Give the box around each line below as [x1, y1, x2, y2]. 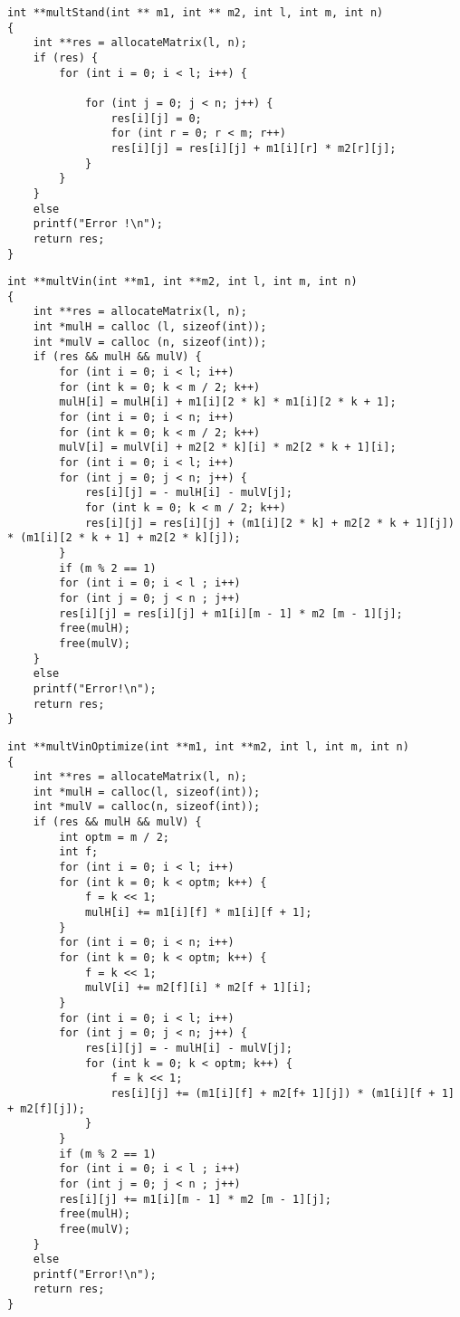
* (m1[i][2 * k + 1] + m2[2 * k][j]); [7, 531, 241, 545]
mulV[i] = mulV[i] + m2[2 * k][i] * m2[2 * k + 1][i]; [59, 441, 397, 454]
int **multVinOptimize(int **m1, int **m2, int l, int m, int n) [7, 740, 409, 753]
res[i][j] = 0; [110, 111, 202, 125]
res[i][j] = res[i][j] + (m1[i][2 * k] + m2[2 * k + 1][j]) [84, 516, 455, 530]
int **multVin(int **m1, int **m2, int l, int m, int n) [7, 275, 358, 289]
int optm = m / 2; [59, 830, 169, 844]
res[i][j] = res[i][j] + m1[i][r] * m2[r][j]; [110, 141, 397, 155]
